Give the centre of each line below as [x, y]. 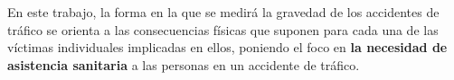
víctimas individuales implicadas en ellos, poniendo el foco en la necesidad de [227, 47]
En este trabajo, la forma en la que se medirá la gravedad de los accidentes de [223, 12]
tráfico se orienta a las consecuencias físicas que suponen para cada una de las [223, 29]
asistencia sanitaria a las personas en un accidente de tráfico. [184, 64]
